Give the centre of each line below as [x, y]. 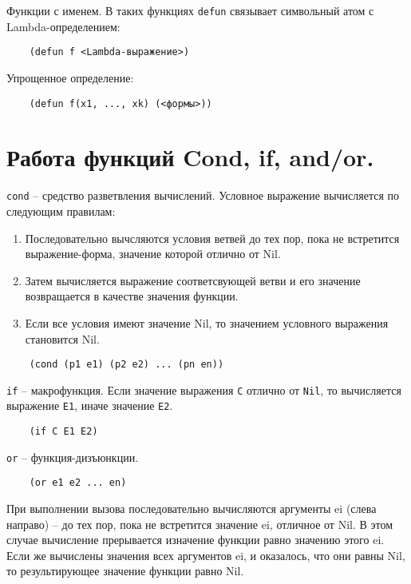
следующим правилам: [61, 211]
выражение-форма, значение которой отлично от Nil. [153, 254]
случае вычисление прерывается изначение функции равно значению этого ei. [196, 540]
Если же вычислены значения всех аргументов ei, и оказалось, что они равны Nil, [206, 555]
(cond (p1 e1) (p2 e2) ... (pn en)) [126, 365]
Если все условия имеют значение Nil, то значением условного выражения [207, 322]
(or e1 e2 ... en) [78, 483]
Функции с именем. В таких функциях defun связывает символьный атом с [190, 10]
